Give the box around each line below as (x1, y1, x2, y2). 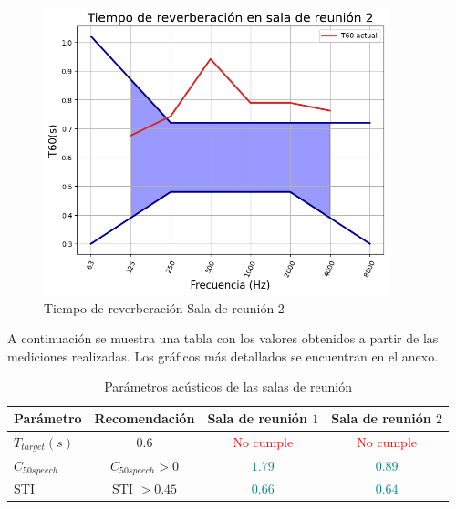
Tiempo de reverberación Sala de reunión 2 (44, 298, 285, 317)
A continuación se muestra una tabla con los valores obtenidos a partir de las (7, 329, 439, 348)
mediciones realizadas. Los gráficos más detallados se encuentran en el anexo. (7, 346, 439, 365)
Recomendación (94, 409, 195, 428)
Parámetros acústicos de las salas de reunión (104, 377, 352, 396)
